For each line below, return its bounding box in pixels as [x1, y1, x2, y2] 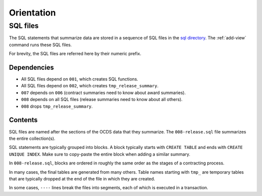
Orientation [9, 7, 56, 18]
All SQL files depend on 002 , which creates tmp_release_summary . [21, 83, 159, 89]
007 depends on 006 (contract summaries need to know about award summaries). [21, 90, 186, 96]
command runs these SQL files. [9, 42, 72, 48]
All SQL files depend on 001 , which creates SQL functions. [21, 76, 138, 82]
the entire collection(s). [9, 135, 56, 141]
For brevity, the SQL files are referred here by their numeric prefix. [9, 51, 142, 57]
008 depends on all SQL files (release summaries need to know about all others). [21, 97, 183, 102]
